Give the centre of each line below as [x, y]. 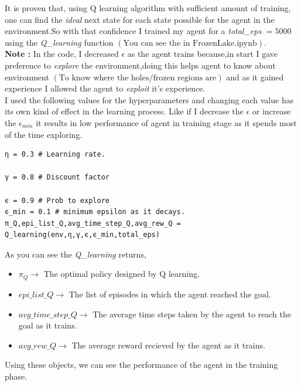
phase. [16, 376]
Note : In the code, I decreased [62, 54]
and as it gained [255, 77]
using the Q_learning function [59, 42]
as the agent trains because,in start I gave [202, 54]
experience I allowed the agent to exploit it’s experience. [105, 88]
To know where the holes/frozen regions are [138, 78]
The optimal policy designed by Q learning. [122, 274]
